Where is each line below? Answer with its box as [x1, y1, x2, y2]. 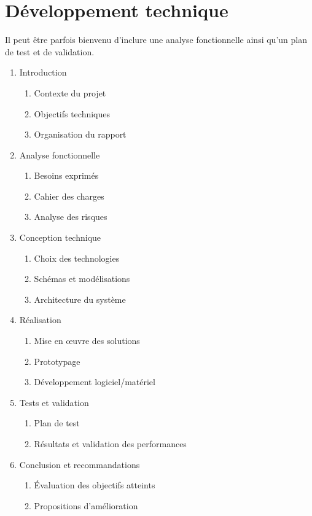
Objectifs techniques [34, 107, 111, 120]
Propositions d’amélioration [34, 499, 138, 512]
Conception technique [19, 231, 101, 244]
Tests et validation [19, 396, 89, 408]
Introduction [19, 66, 67, 79]
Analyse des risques [34, 210, 107, 223]
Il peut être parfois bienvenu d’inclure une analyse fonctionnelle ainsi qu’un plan [5, 33, 307, 46]
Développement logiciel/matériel [34, 375, 155, 388]
